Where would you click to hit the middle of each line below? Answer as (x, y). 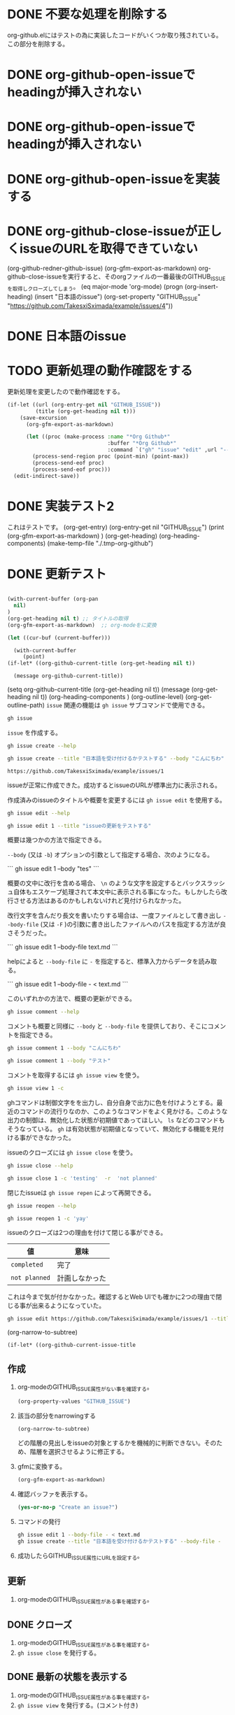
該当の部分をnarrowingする (57, 1416)
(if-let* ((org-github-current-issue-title (72, 1345)
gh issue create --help (42, 746)
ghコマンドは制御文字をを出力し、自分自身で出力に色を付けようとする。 (112, 1102)
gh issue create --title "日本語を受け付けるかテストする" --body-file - (119, 1541)
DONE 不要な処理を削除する (87, 14)
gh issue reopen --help (42, 1206)
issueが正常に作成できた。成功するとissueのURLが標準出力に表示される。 (114, 785)
